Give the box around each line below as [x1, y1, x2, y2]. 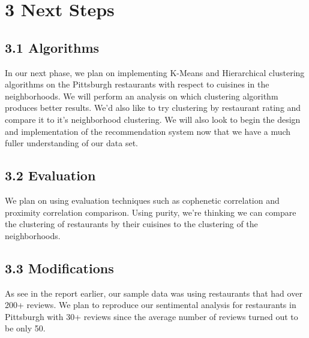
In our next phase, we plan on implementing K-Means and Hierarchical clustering [5, 66, 305, 79]
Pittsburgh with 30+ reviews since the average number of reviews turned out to [5, 310, 298, 322]
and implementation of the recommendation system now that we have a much [5, 125, 291, 137]
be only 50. [5, 322, 46, 334]
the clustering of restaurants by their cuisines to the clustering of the [5, 218, 258, 230]
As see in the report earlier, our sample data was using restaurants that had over [5, 286, 302, 299]
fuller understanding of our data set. [5, 137, 138, 149]
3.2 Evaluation [5, 166, 96, 185]
